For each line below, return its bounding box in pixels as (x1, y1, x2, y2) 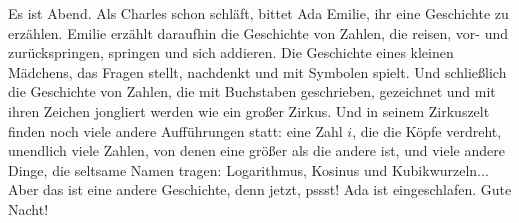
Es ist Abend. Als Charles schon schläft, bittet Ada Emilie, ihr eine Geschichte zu (8, 3, 509, 23)
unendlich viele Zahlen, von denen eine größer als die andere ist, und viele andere (8, 140, 505, 161)
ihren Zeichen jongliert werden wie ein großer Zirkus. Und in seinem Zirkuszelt (8, 100, 490, 121)
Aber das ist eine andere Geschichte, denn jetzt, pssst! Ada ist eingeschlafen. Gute (8, 179, 512, 200)
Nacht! (8, 198, 49, 219)
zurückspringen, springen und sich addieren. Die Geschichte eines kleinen (8, 42, 454, 63)
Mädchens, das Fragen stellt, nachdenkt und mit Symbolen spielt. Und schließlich (8, 61, 507, 82)
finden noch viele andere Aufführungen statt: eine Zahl (8, 120, 343, 141)
